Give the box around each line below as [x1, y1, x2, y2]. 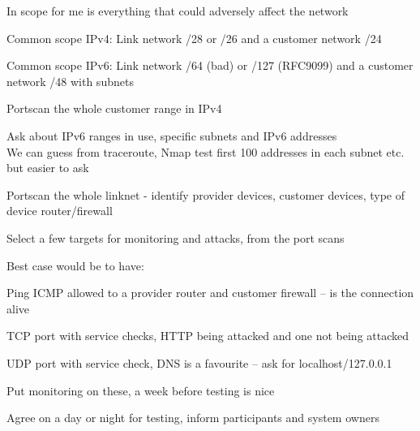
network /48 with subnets [6, 72, 134, 89]
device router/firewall [6, 202, 113, 219]
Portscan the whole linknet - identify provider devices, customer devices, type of [6, 186, 405, 203]
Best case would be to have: [6, 256, 144, 274]
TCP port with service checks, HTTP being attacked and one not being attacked [6, 327, 409, 344]
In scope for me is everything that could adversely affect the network [6, 2, 349, 19]
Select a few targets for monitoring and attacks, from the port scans [6, 229, 345, 246]
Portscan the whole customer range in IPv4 [6, 100, 222, 117]
